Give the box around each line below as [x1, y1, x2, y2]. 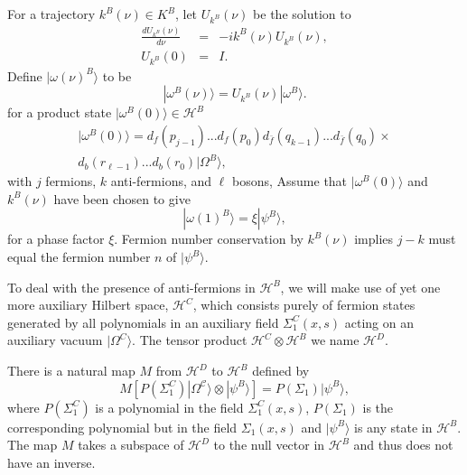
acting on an [344, 312, 415, 331]
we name [311, 331, 360, 349]
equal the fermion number [7, 247, 151, 266]
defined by [252, 361, 310, 380]
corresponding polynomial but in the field [7, 417, 238, 436]
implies [354, 229, 394, 248]
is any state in [354, 417, 433, 436]
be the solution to [253, 5, 351, 23]
